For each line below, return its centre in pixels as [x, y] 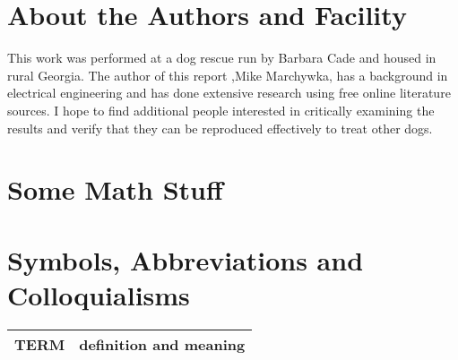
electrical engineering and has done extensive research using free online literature [229, 93]
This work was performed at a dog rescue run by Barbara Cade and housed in [222, 58]
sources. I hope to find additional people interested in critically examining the [221, 110]
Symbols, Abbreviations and [186, 259]
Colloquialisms [99, 294]
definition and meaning [162, 344]
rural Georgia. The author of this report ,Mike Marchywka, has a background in [228, 75]
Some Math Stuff [115, 189]
